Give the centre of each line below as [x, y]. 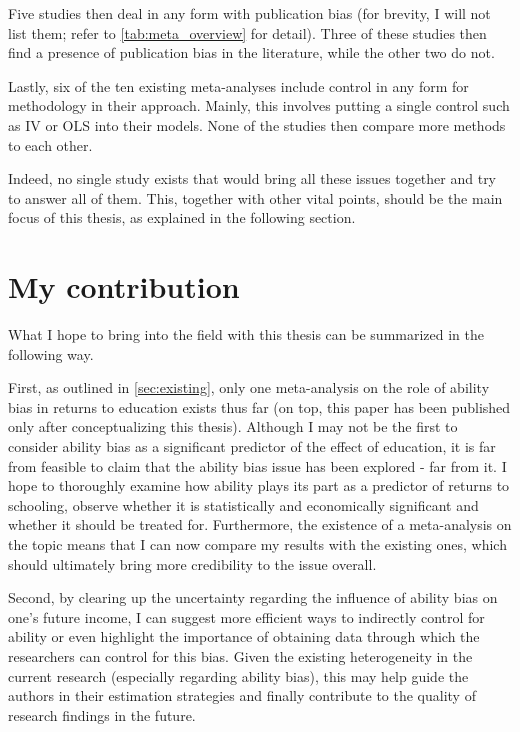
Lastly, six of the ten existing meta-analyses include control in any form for [238, 85]
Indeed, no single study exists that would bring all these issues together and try [252, 178]
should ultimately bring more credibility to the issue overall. [192, 563]
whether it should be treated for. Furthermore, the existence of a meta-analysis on [260, 524]
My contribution [124, 286]
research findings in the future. [102, 714]
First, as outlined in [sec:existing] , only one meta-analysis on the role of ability [249, 387]
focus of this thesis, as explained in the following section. [182, 217]
